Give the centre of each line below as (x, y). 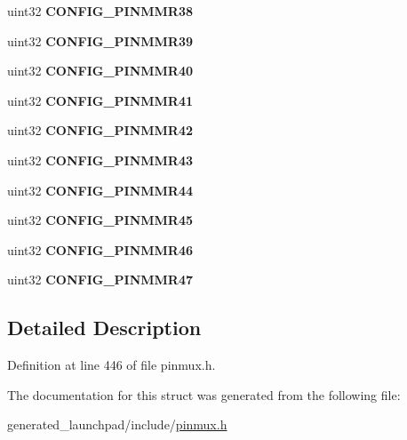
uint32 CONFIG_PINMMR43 (100, 160)
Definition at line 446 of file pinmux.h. (112, 365)
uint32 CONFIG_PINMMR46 (100, 249)
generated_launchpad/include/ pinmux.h (117, 424)
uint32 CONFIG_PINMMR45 (100, 220)
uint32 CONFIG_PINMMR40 (100, 71)
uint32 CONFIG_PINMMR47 (100, 280)
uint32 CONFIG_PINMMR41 (100, 100)
